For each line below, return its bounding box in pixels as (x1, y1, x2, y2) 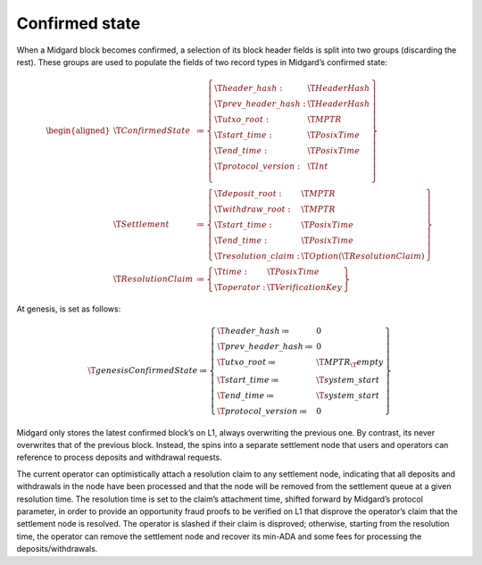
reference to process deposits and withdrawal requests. (16, 452, 222, 463)
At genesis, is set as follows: (16, 303, 121, 314)
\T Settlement (112, 220, 170, 229)
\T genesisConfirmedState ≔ (87, 365, 208, 375)
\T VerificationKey (266, 282, 343, 293)
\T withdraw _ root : (214, 204, 291, 214)
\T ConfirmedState (112, 126, 191, 136)
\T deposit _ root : (214, 188, 282, 199)
